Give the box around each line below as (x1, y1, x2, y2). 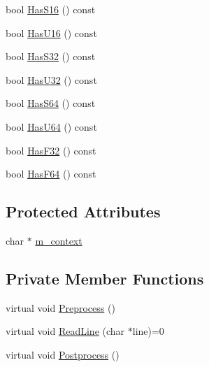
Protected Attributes (6, 201, 161, 222)
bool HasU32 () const (6, 72, 97, 87)
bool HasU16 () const (6, 25, 97, 40)
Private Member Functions (6, 267, 204, 289)
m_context (35, 233, 82, 247)
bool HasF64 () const (6, 166, 96, 181)
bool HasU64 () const (6, 119, 97, 134)
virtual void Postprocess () (6, 347, 120, 361)
